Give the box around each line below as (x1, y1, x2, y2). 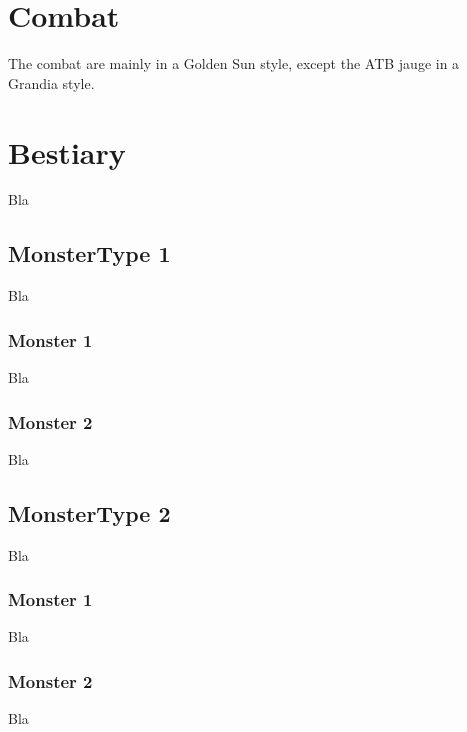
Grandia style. (8, 72, 95, 93)
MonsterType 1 (8, 238, 171, 269)
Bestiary (8, 131, 126, 172)
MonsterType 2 (8, 497, 171, 528)
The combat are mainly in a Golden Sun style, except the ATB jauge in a (8, 53, 460, 74)
